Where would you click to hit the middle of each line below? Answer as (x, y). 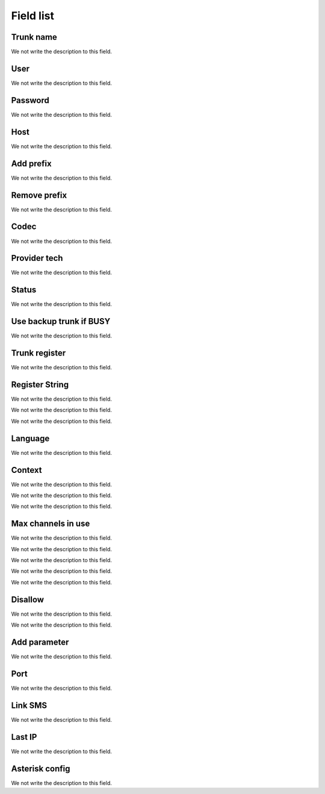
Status (24, 290)
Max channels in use (51, 524)
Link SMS (29, 705)
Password (30, 100)
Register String (40, 385)
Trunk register (39, 353)
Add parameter (40, 642)
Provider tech (37, 258)
